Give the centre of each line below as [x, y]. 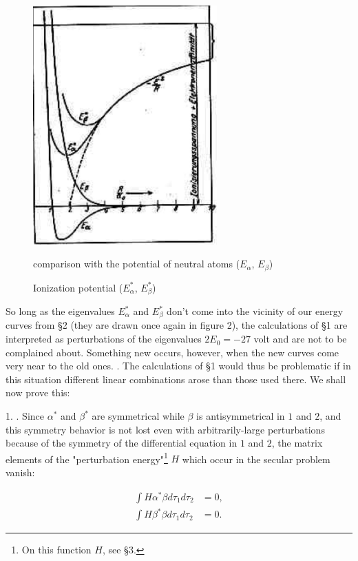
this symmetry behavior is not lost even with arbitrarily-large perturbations [165, 429]
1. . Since [25, 416]
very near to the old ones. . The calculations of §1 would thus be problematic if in [178, 366]
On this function [56, 550]
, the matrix [297, 443]
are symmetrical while [138, 416]
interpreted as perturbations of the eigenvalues [104, 339]
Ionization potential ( [78, 287]
